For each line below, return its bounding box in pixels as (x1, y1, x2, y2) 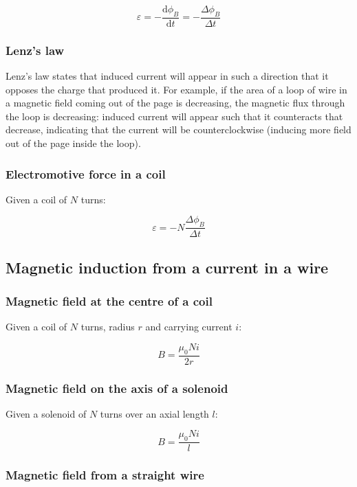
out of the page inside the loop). (6, 136, 141, 150)
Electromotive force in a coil (6, 165, 166, 182)
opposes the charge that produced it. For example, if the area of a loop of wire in (6, 82, 347, 96)
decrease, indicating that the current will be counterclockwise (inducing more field (6, 122, 351, 137)
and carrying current (145, 319, 232, 334)
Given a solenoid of (6, 406, 87, 420)
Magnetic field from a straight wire (6, 466, 204, 484)
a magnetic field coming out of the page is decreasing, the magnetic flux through (6, 95, 345, 110)
